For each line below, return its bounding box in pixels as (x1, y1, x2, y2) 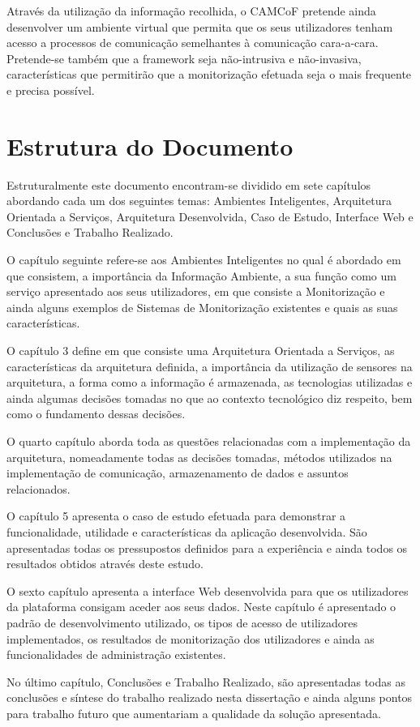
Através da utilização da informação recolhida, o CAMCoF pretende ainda (6, 2, 376, 19)
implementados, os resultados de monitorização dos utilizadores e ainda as (6, 630, 375, 647)
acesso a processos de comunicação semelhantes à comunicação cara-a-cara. (6, 34, 379, 51)
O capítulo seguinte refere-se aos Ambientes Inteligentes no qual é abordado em (6, 251, 401, 268)
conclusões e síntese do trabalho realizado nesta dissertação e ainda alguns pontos (6, 689, 413, 706)
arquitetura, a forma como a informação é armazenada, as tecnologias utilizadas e (6, 374, 413, 391)
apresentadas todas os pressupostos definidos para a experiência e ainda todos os (6, 539, 408, 556)
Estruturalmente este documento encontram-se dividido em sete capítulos (6, 176, 371, 193)
